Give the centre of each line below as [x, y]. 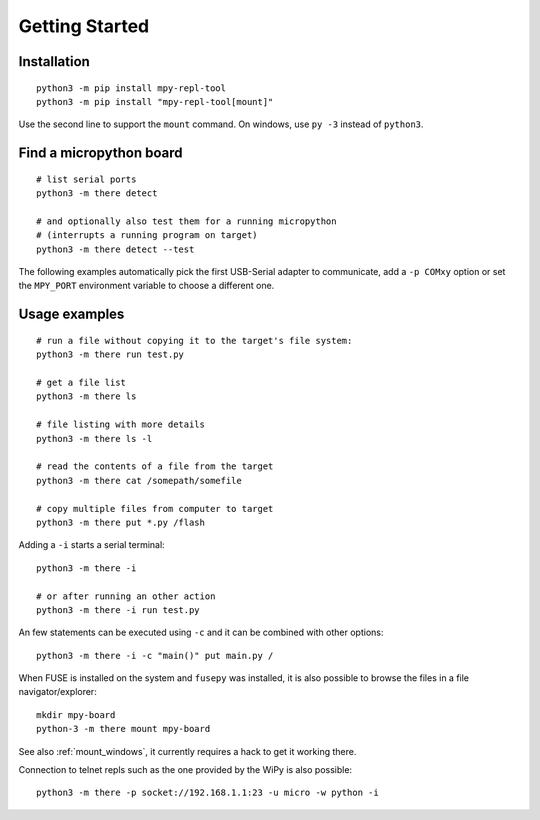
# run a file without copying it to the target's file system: [194, 340]
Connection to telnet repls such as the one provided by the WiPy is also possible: [185, 770]
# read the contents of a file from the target [155, 466]
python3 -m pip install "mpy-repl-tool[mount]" [155, 101]
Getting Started [84, 26]
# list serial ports [86, 179]
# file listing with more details [120, 424]
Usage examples [71, 314]
